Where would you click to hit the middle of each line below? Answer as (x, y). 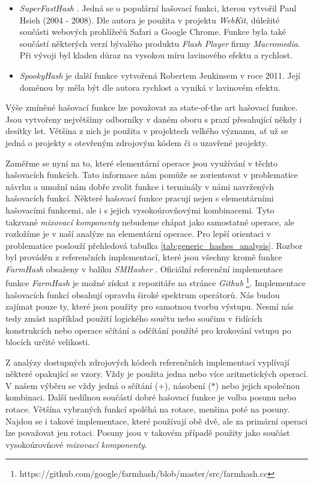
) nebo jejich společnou (258, 385)
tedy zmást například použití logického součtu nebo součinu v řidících (134, 318)
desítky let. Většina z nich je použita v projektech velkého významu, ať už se (147, 131)
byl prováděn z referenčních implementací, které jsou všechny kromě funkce (144, 257)
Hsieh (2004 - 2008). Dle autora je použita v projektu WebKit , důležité (150, 20)
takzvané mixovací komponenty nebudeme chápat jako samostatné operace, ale (150, 222)
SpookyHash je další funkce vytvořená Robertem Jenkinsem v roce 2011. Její (160, 75)
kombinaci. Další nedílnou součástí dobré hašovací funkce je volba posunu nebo (151, 397)
